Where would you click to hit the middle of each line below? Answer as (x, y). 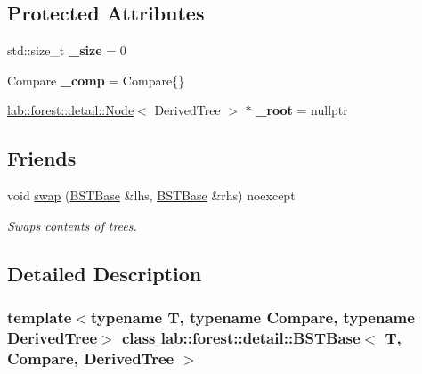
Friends (42, 158)
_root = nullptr (302, 110)
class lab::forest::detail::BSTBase (241, 337)
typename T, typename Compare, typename (252, 317)
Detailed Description (105, 273)
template (40, 317)
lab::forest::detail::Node (71, 110)
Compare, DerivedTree (91, 358)
